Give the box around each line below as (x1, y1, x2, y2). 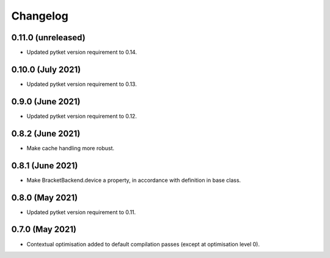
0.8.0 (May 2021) (11, 192, 78, 202)
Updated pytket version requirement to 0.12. (26, 112, 137, 120)
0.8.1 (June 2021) (11, 160, 78, 171)
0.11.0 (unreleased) (11, 32, 86, 43)
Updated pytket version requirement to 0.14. (26, 49, 137, 56)
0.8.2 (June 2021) (11, 128, 81, 138)
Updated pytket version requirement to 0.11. (26, 208, 136, 216)
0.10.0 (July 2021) (11, 64, 81, 74)
